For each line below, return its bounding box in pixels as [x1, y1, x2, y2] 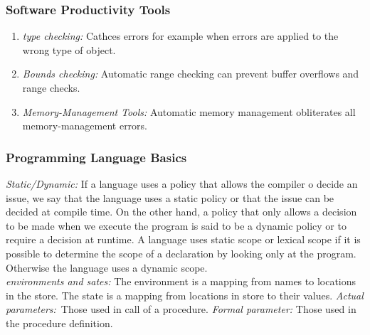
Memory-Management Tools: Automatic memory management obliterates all [22, 104, 356, 119]
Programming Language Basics [6, 148, 187, 166]
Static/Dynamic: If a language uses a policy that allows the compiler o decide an [6, 176, 358, 191]
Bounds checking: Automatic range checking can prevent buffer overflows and [22, 66, 359, 81]
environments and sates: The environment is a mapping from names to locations [6, 274, 356, 289]
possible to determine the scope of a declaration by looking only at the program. [6, 245, 356, 260]
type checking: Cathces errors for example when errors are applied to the [22, 28, 339, 43]
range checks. [22, 80, 80, 95]
